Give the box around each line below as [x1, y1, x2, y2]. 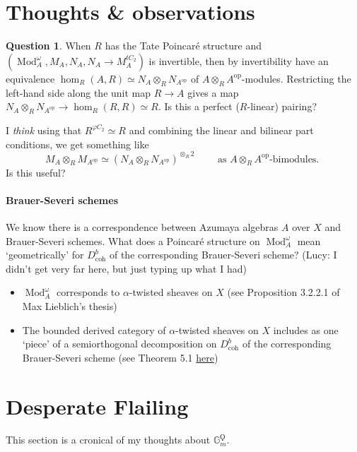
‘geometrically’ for [6, 247, 84, 262]
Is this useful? [6, 165, 66, 179]
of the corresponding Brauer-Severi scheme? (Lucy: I [109, 247, 337, 262]
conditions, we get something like [6, 136, 149, 151]
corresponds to [56, 285, 120, 299]
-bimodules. [269, 154, 320, 165]
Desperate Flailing [6, 391, 189, 420]
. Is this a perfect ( [158, 99, 240, 114]
